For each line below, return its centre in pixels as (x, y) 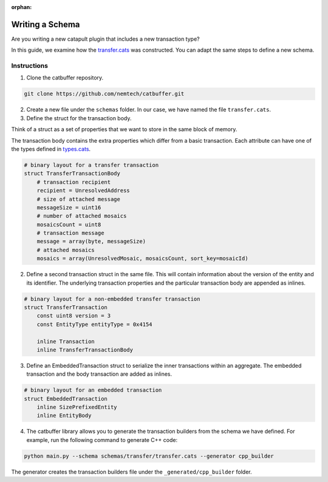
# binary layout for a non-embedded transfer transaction (112, 299)
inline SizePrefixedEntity (77, 407)
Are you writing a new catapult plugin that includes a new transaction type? (105, 39)
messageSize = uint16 (69, 207)
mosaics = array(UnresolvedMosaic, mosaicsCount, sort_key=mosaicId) (142, 259)
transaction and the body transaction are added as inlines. (99, 374)
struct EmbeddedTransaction (66, 399)
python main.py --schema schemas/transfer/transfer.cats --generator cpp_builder (149, 456)
